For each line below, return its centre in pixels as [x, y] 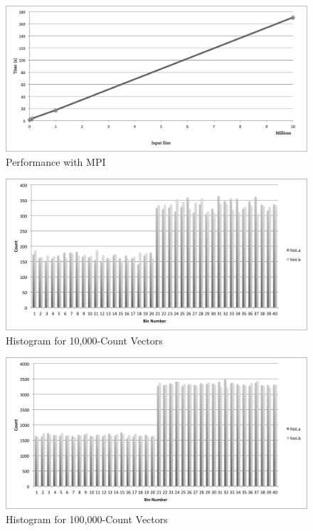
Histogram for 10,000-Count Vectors [84, 340]
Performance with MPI [56, 161]
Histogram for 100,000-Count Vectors [87, 519]
